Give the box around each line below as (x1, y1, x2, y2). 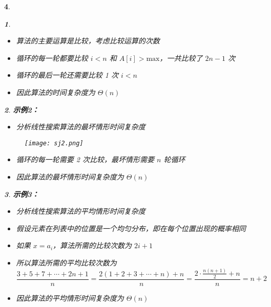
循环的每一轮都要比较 (16, 52, 88, 63)
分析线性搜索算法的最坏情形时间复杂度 (16, 121, 145, 132)
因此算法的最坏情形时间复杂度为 (16, 171, 124, 182)
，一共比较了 (159, 52, 203, 63)
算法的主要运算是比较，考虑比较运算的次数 (16, 35, 160, 46)
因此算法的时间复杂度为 (16, 86, 95, 97)
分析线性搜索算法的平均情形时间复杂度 (16, 206, 145, 216)
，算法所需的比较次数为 (53, 240, 132, 251)
